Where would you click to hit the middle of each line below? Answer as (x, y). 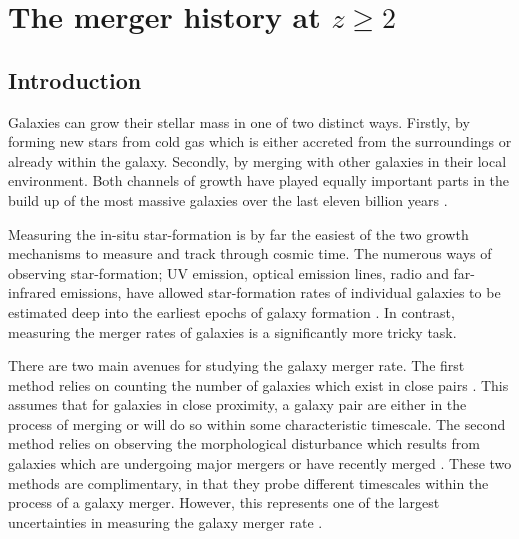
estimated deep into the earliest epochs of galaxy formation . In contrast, (231, 311)
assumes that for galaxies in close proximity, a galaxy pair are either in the (237, 404)
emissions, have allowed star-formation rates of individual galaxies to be (280, 292)
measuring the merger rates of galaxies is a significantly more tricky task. (232, 331)
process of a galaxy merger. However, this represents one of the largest (224, 502)
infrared (32, 292)
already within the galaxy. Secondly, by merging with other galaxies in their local (257, 160)
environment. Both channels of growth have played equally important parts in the (259, 180)
